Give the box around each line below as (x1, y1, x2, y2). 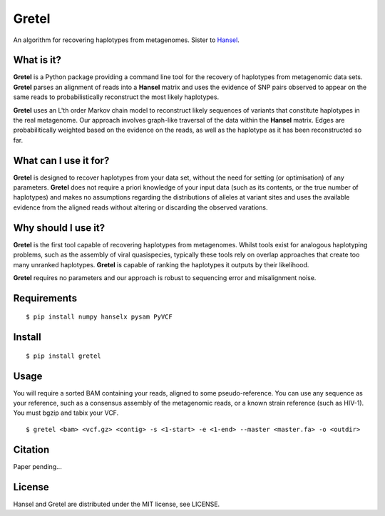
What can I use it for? (13, 154, 110, 167)
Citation (13, 443, 50, 455)
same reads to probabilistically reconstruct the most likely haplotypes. (13, 93, 220, 101)
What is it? (13, 54, 62, 66)
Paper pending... (13, 462, 62, 470)
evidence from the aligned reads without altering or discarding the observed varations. (13, 203, 268, 212)
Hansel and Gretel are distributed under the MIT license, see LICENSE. (13, 500, 220, 508)
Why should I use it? (13, 222, 106, 234)
